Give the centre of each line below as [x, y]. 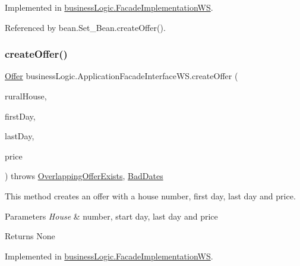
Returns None [30, 236]
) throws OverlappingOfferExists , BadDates [84, 176]
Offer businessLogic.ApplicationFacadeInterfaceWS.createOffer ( [121, 76]
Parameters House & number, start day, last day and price [111, 216]
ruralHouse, [26, 96]
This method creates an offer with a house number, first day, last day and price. [150, 195]
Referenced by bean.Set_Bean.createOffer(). [85, 27]
